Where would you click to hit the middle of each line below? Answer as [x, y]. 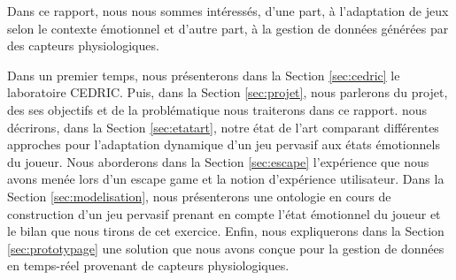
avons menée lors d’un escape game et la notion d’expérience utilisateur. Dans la [226, 179]
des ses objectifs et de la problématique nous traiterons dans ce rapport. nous [217, 109]
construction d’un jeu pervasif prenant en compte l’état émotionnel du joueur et [224, 213]
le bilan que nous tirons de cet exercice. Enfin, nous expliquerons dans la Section [226, 231]
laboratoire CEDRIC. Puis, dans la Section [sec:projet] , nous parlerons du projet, [228, 92]
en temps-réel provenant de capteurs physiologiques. [148, 265]
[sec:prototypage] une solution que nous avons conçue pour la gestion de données [226, 248]
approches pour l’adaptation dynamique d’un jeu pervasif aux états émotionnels [224, 144]
